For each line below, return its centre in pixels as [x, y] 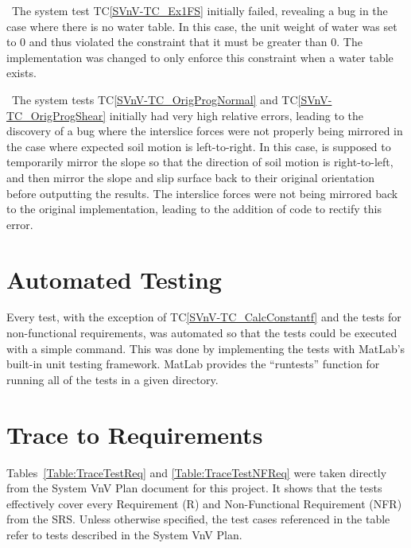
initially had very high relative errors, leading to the [237, 115]
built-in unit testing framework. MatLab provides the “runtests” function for [193, 364]
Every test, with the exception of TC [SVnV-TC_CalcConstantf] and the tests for [204, 317]
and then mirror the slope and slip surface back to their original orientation [190, 177]
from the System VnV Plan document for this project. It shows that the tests [194, 488]
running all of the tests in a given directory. [112, 379]
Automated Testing [114, 279]
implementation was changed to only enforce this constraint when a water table [200, 57]
